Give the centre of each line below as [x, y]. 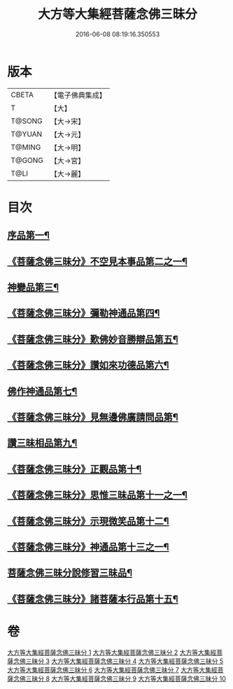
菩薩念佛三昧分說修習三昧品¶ [70, 573]
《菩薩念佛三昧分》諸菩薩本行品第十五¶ [93, 599]
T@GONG [27, 160]
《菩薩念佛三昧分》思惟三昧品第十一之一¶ [97, 495]
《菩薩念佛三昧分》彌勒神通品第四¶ [84, 313]
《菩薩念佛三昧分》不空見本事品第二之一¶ [97, 261]
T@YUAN [27, 134]
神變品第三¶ [33, 287]
